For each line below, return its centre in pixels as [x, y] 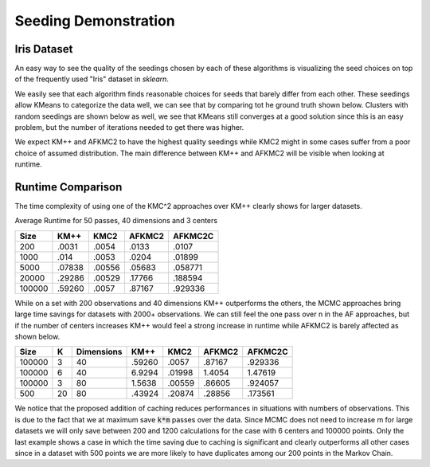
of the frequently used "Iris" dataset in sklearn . [92, 79]
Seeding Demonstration [95, 21]
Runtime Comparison [68, 187]
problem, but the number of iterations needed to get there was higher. [129, 128]
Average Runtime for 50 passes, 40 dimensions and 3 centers [116, 221]
